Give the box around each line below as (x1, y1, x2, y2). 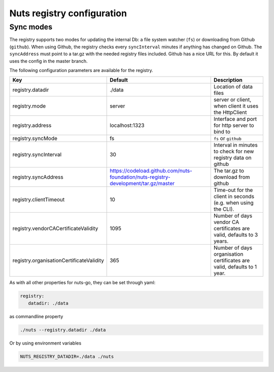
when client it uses (213, 103, 259, 110)
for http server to (213, 122, 254, 129)
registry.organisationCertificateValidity (12, 257, 104, 264)
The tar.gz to (213, 167, 245, 175)
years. (213, 238, 229, 245)
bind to (213, 128, 230, 136)
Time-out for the (213, 187, 253, 194)
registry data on (213, 154, 252, 161)
